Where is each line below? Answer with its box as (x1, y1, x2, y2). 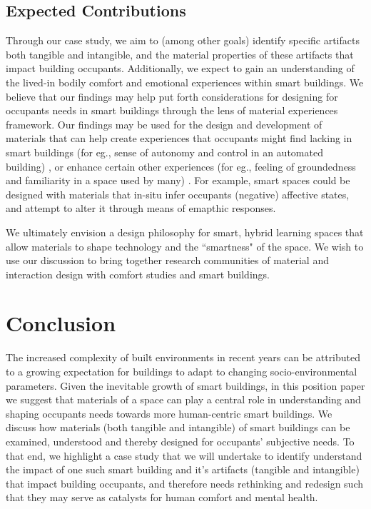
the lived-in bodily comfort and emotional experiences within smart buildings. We (6, 74, 364, 89)
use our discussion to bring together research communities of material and (6, 253, 329, 268)
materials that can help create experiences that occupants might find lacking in (6, 131, 352, 146)
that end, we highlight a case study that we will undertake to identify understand (6, 448, 362, 463)
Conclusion (6, 308, 116, 338)
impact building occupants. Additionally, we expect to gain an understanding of (6, 61, 355, 76)
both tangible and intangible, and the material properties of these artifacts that (6, 46, 354, 61)
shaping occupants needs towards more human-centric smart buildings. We (6, 405, 332, 420)
